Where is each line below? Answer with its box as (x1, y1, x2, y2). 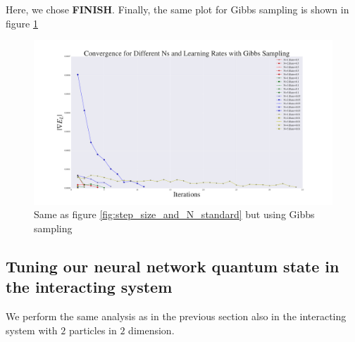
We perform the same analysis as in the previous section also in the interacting (6, 309, 347, 324)
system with (6, 322, 58, 337)
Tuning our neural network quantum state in (6, 255, 340, 277)
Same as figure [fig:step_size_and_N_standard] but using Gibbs (34, 207, 315, 222)
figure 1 (6, 15, 38, 30)
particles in (68, 322, 117, 337)
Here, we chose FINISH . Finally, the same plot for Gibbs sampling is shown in (6, 2, 349, 16)
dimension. (128, 322, 175, 337)
